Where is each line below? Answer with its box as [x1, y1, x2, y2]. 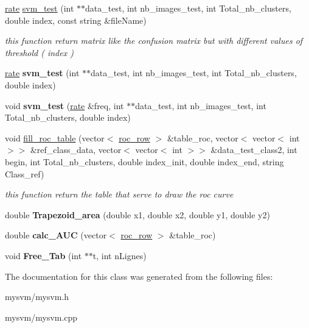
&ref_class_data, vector [30, 143, 122, 156]
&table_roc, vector [167, 131, 238, 144]
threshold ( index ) [5, 46, 74, 59]
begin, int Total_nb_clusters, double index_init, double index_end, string [5, 155, 284, 168]
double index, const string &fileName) [5, 13, 147, 26]
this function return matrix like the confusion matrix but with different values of [5, 34, 303, 47]
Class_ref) [5, 167, 44, 180]
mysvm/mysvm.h [5, 290, 69, 303]
